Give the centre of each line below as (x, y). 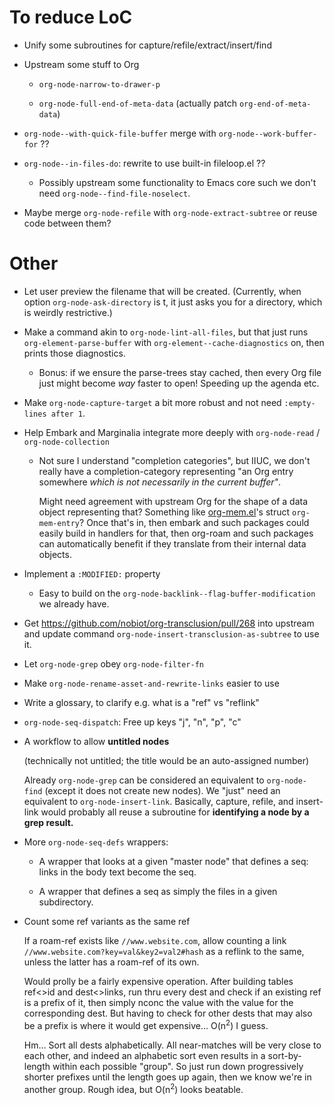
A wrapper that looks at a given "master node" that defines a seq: (173, 861)
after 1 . (68, 413)
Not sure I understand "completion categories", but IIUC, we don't (174, 460)
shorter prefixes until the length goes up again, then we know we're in (167, 1077)
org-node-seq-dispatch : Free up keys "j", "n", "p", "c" (132, 722)
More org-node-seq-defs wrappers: (96, 842)
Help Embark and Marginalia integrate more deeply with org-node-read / (172, 432)
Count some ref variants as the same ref (107, 921)
